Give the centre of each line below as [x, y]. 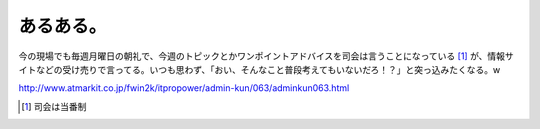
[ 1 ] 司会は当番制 [54, 106]
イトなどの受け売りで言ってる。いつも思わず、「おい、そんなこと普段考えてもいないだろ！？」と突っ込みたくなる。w [259, 69]
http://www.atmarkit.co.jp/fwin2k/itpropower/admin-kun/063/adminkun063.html [184, 88]
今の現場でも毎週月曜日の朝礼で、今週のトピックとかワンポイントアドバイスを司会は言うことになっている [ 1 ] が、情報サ [266, 56]
